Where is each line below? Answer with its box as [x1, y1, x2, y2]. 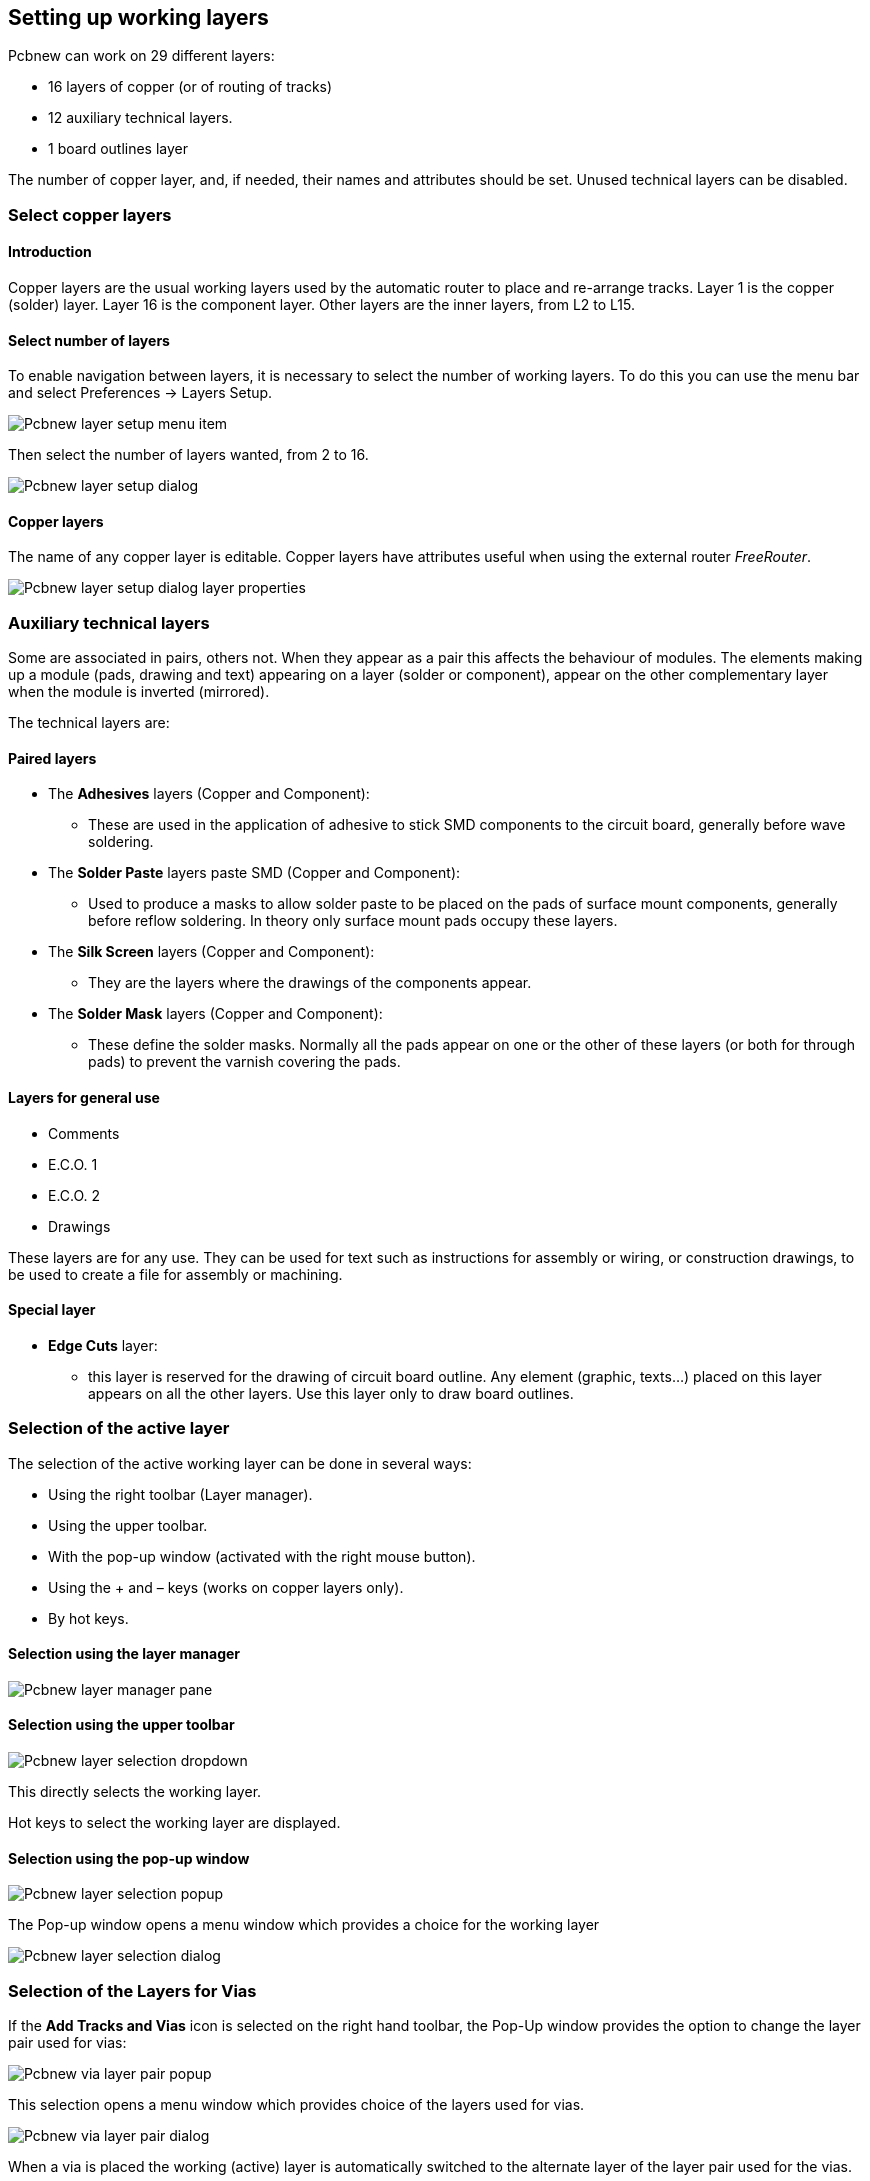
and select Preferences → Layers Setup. [8, 384, 273, 402]
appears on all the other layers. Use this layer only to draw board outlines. [88, 1384, 574, 1402]
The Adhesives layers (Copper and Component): [48, 785, 370, 803]
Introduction [8, 243, 92, 261]
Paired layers [8, 749, 97, 767]
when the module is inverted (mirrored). [8, 683, 270, 701]
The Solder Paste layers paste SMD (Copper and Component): [48, 864, 461, 882]
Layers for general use [8, 1089, 160, 1107]
